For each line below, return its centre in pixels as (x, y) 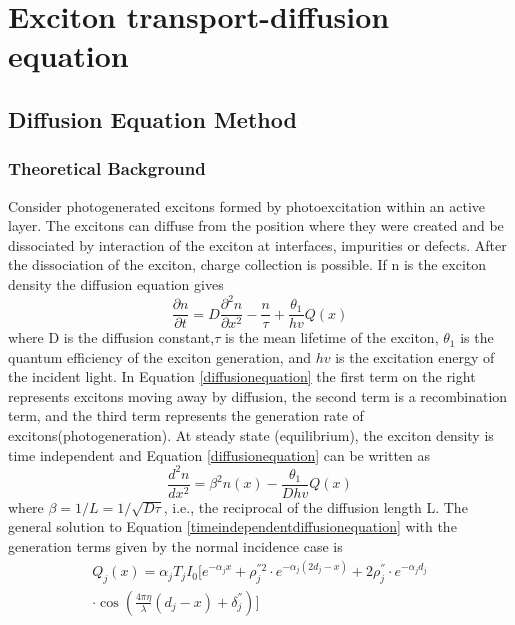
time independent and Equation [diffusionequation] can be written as (219, 454)
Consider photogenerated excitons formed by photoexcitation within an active (247, 205)
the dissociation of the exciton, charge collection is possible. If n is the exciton (247, 264)
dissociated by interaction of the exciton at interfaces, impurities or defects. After (257, 244)
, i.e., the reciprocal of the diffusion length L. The (315, 506)
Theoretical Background (107, 168)
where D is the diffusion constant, (111, 337)
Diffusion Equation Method (152, 118)
